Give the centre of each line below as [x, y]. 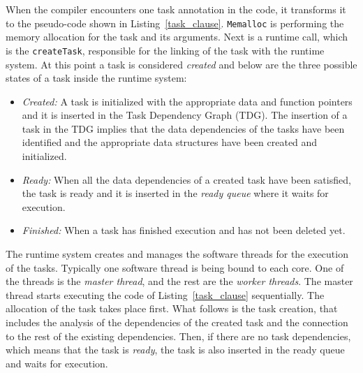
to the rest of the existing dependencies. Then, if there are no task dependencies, [178, 336]
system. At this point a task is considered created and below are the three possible [181, 64]
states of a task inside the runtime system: [96, 78]
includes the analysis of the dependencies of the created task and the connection [177, 322]
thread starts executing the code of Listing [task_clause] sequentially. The [165, 294]
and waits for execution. [57, 363]
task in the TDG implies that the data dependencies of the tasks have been [183, 128]
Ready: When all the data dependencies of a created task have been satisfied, [186, 179]
